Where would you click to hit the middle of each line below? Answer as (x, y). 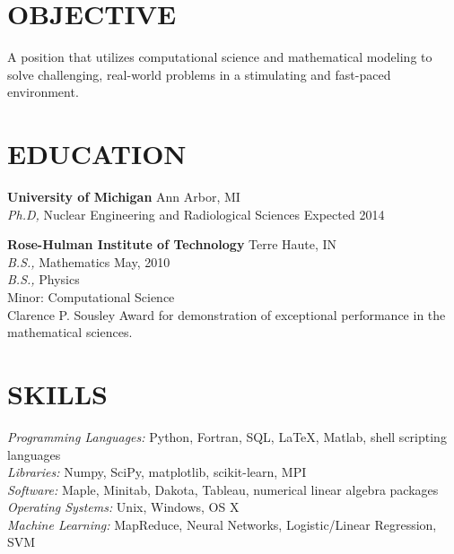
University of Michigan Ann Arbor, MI (124, 197)
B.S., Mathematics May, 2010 (89, 261)
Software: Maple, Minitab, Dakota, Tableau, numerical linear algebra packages (223, 489)
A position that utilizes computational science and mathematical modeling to (220, 57)
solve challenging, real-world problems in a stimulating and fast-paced (199, 74)
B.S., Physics (44, 279)
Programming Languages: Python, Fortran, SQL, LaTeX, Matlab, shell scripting (227, 436)
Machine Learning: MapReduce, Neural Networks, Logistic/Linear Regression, (222, 524)
